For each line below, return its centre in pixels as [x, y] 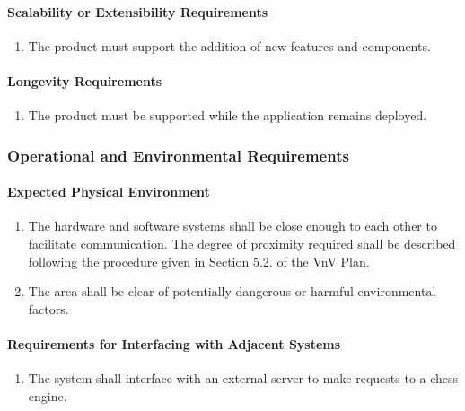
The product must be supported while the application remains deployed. [228, 115]
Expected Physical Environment [109, 192]
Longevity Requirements [85, 80]
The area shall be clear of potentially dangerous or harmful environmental [232, 291]
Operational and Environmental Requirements [178, 155]
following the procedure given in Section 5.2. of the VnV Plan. [199, 261]
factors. [48, 308]
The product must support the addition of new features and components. [229, 45]
